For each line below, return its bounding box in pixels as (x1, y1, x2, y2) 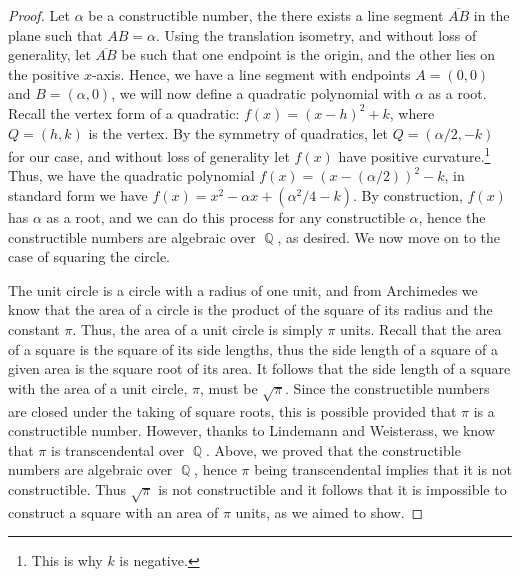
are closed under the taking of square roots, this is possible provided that (8, 400, 457, 421)
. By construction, (352, 185, 463, 205)
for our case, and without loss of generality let (8, 145, 290, 166)
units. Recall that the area (340, 318, 502, 339)
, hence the (418, 207, 486, 227)
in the (473, 5, 510, 25)
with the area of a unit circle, (8, 377, 188, 398)
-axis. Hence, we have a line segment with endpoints (91, 63, 411, 84)
